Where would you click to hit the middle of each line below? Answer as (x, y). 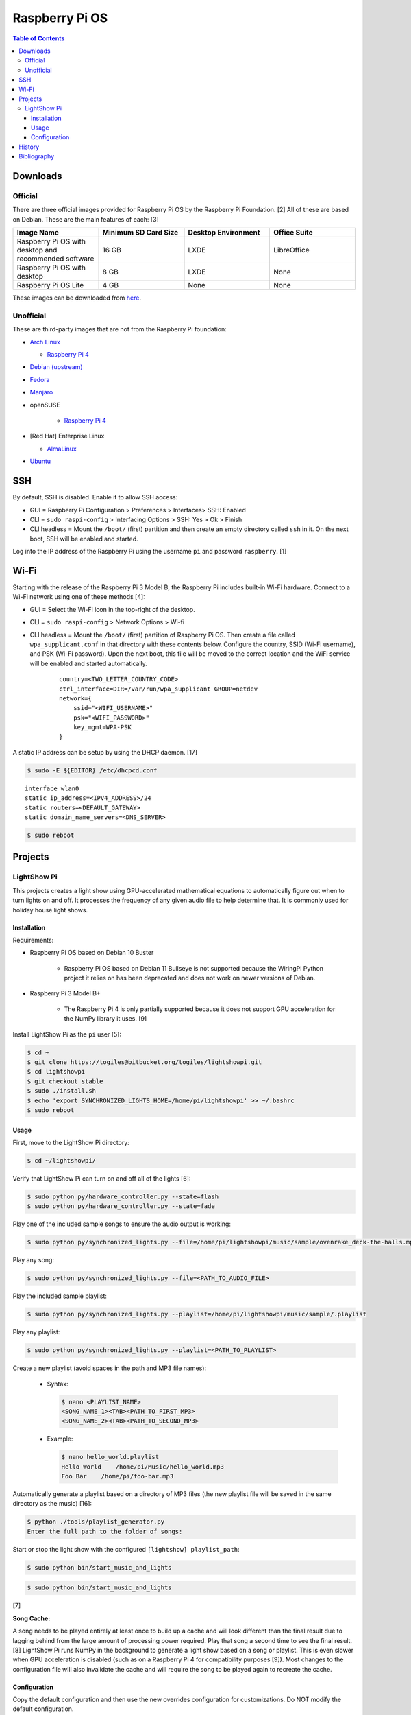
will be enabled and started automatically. (88, 663)
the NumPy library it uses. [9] (105, 1019)
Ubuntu (40, 461)
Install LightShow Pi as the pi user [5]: (67, 1034)
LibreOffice (291, 250)
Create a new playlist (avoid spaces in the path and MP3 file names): (110, 1368)
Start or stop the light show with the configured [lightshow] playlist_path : (126, 1549)
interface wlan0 (52, 788)
